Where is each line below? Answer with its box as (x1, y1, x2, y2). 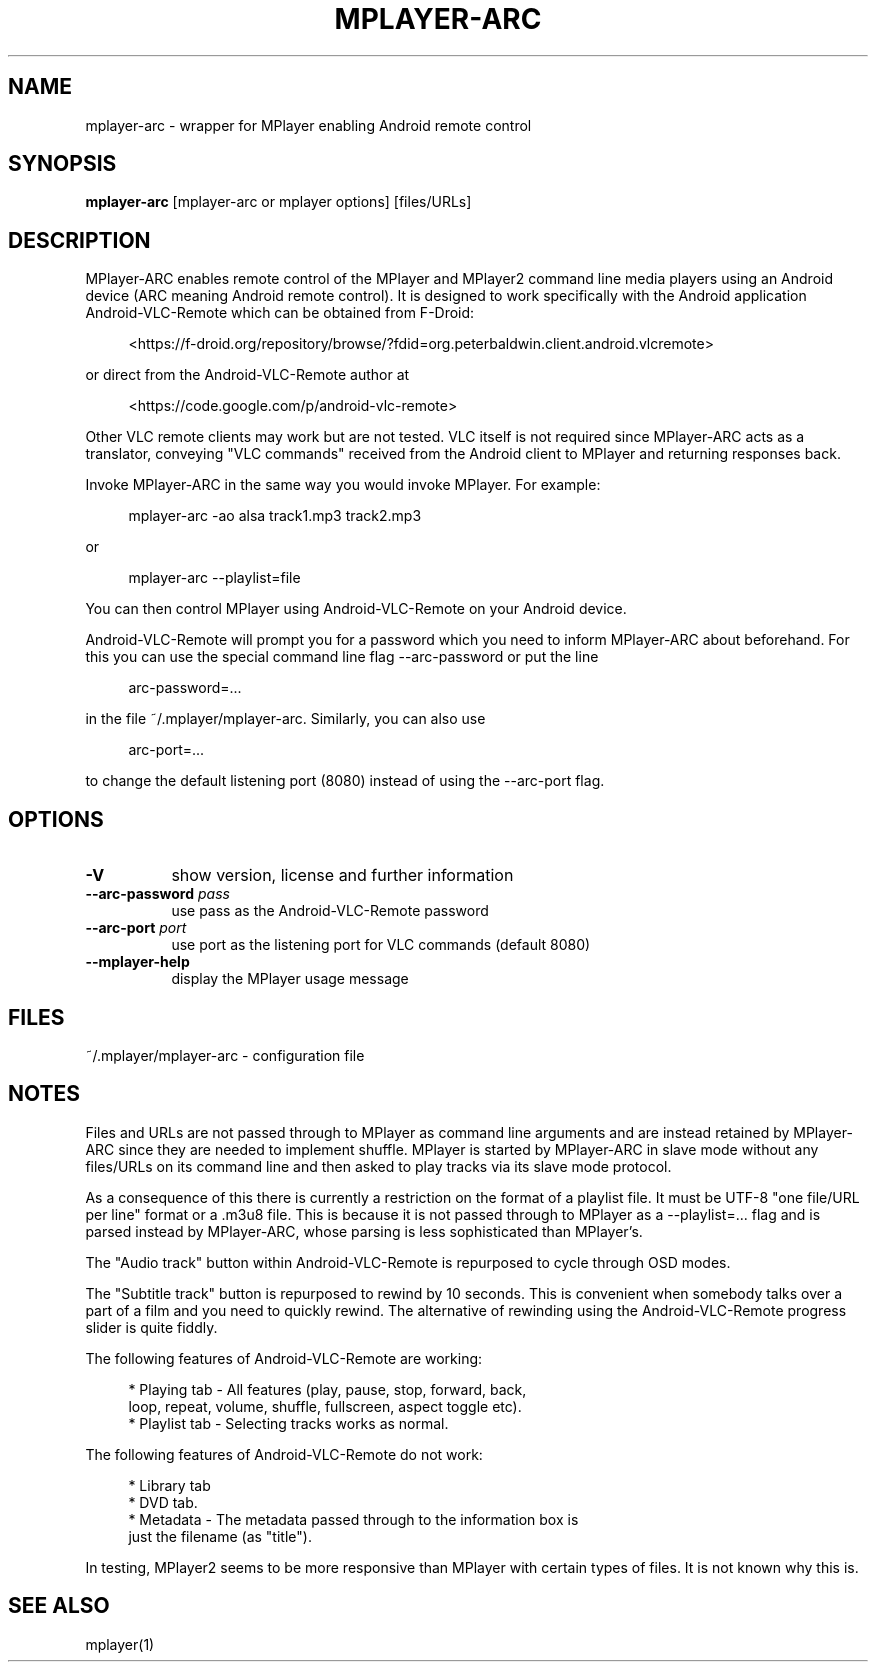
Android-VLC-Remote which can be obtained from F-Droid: (85, 304, 475, 322)
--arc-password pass (85, 885, 230, 903)
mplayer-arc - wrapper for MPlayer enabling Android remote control (85, 116, 532, 134)
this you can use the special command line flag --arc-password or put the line (85, 648, 599, 666)
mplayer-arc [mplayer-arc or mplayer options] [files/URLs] (85, 193, 472, 211)
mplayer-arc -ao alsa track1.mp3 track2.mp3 (128, 507, 422, 525)
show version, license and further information (171, 865, 514, 886)
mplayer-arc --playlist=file (128, 569, 301, 587)
